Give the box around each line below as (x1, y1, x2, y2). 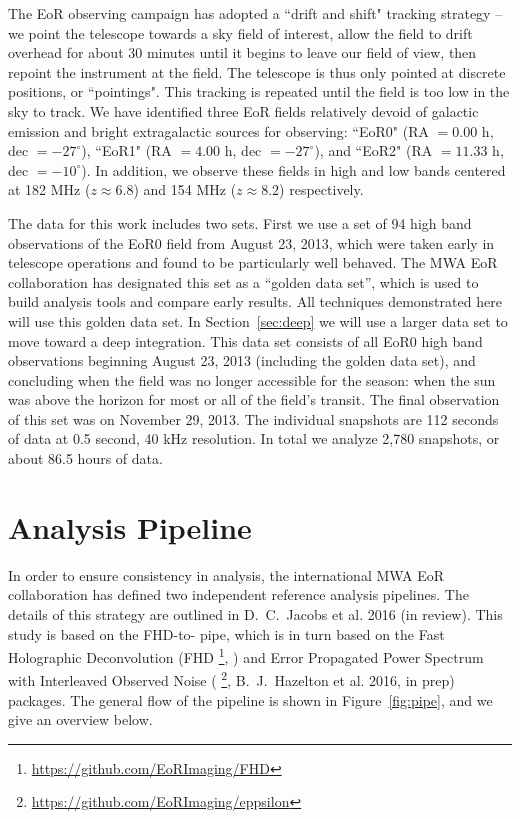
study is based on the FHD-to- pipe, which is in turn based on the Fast (8, 623, 445, 644)
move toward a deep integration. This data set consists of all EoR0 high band (8, 330, 483, 351)
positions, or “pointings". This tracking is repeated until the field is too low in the (8, 81, 510, 102)
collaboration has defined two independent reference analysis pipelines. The (8, 584, 469, 605)
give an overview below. (8, 709, 153, 730)
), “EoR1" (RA (81, 140, 172, 161)
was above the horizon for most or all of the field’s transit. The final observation (8, 389, 500, 410)
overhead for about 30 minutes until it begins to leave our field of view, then (8, 42, 477, 63)
